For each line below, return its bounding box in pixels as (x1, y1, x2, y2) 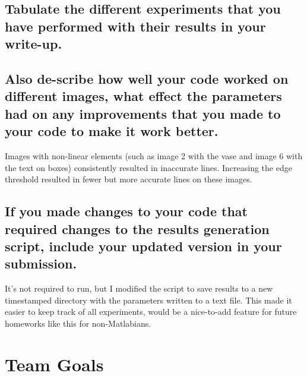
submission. (5, 254, 77, 273)
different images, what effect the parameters (5, 87, 282, 105)
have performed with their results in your (5, 17, 266, 35)
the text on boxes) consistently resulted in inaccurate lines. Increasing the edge (5, 161, 292, 173)
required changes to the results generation (5, 219, 270, 238)
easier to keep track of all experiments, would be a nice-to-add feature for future (5, 305, 297, 318)
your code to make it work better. (5, 122, 219, 140)
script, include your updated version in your (5, 236, 282, 255)
